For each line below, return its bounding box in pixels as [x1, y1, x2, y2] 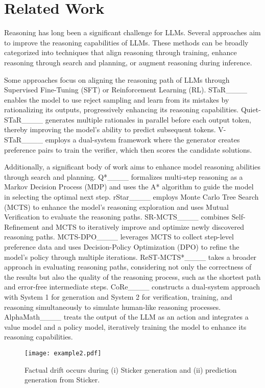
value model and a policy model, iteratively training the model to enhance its [4, 321, 247, 332]
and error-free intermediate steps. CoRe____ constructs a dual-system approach [4, 281, 260, 292]
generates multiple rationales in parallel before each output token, [45, 114, 251, 125]
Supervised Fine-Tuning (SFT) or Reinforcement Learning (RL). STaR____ [4, 84, 248, 95]
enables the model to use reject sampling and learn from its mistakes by [4, 94, 229, 105]
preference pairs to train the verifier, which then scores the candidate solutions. [4, 144, 252, 155]
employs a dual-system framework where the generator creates [45, 134, 240, 145]
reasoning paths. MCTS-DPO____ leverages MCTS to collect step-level [4, 231, 234, 242]
